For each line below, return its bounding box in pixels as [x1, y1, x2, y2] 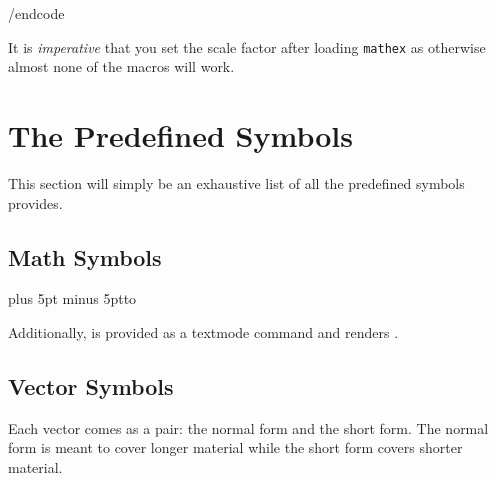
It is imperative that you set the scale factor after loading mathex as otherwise [8, 36, 486, 57]
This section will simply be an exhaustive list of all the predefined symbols [8, 172, 465, 193]
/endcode [8, 3, 65, 23]
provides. [8, 192, 63, 213]
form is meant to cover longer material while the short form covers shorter [8, 437, 463, 458]
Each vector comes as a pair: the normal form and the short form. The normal [8, 417, 489, 438]
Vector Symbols [8, 370, 174, 401]
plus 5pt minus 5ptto [8, 288, 137, 309]
